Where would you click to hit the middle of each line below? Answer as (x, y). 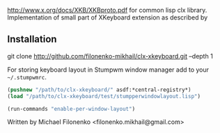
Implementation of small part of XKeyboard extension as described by (108, 17)
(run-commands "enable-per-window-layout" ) (71, 109)
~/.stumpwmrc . (27, 77)
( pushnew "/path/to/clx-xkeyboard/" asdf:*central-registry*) (99, 90)
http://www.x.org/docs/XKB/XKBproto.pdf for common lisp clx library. (107, 10)
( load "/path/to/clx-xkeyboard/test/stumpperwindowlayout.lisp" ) (104, 96)
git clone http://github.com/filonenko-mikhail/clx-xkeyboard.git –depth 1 (110, 56)
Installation (32, 39)
